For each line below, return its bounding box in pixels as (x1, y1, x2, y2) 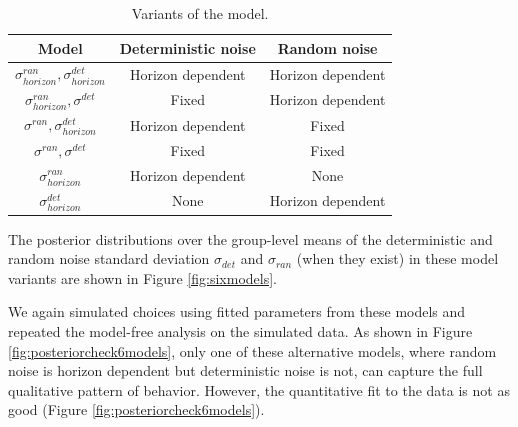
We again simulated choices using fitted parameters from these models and (8, 301, 466, 322)
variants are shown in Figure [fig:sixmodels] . (8, 267, 277, 288)
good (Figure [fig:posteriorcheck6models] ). (8, 399, 265, 420)
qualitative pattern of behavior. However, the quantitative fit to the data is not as (8, 379, 510, 400)
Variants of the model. (131, 3, 269, 23)
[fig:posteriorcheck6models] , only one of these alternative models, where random (8, 340, 497, 361)
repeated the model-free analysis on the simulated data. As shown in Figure (8, 320, 473, 341)
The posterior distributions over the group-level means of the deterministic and (8, 228, 493, 249)
